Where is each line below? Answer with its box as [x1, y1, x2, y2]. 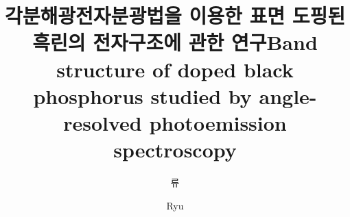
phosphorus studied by [33, 81, 252, 110]
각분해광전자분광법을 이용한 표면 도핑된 [5, 1, 345, 29]
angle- [259, 81, 317, 110]
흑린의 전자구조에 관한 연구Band [32, 28, 318, 56]
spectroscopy [113, 136, 237, 164]
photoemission [149, 108, 287, 136]
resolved [63, 108, 142, 136]
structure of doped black [56, 55, 294, 83]
